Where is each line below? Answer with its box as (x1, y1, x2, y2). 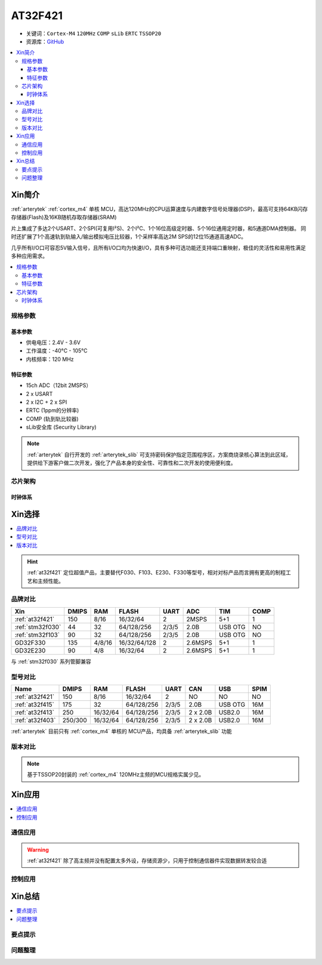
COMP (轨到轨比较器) (26, 415, 79, 422)
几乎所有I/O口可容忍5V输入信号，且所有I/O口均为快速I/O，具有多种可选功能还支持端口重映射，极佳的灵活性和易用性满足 (11, 244, 306, 251)
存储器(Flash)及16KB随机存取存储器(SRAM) (11, 214, 117, 221)
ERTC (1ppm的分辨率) (26, 407, 79, 414)
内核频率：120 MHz (26, 355, 74, 363)
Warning (27, 846, 49, 853)
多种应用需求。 (11, 252, 48, 259)
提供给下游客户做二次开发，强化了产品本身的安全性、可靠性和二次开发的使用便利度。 (27, 459, 236, 466)
